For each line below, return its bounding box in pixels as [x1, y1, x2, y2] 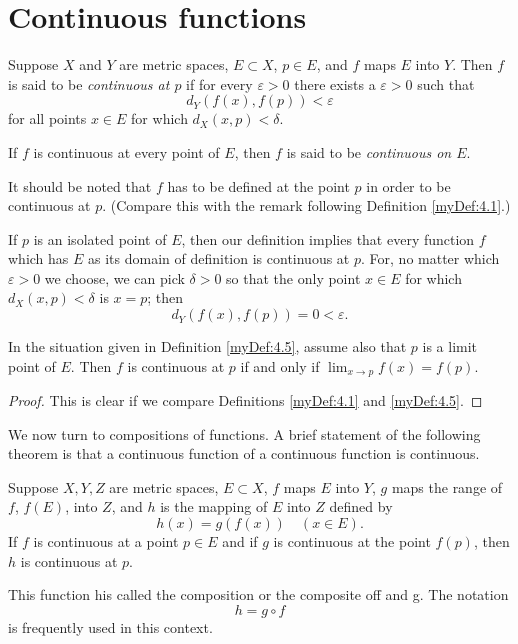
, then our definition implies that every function [181, 228, 475, 249]
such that [417, 73, 475, 94]
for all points [8, 108, 87, 129]
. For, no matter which [361, 248, 500, 269]
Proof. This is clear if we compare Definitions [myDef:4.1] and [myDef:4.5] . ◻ [8, 390, 483, 411]
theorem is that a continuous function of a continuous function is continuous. [8, 443, 480, 464]
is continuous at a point [33, 531, 179, 552]
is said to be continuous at [8, 73, 170, 94]
